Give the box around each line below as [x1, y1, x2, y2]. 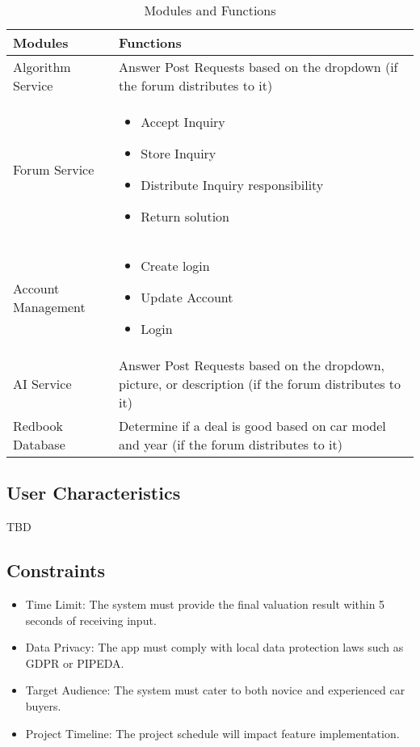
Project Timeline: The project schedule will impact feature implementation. [25, 724, 400, 741]
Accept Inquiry [141, 112, 225, 131]
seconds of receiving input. [25, 611, 157, 628]
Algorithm [13, 57, 71, 76]
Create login [141, 256, 210, 275]
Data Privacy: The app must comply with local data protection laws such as [25, 639, 404, 656]
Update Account [141, 288, 233, 306]
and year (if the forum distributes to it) [119, 435, 342, 454]
